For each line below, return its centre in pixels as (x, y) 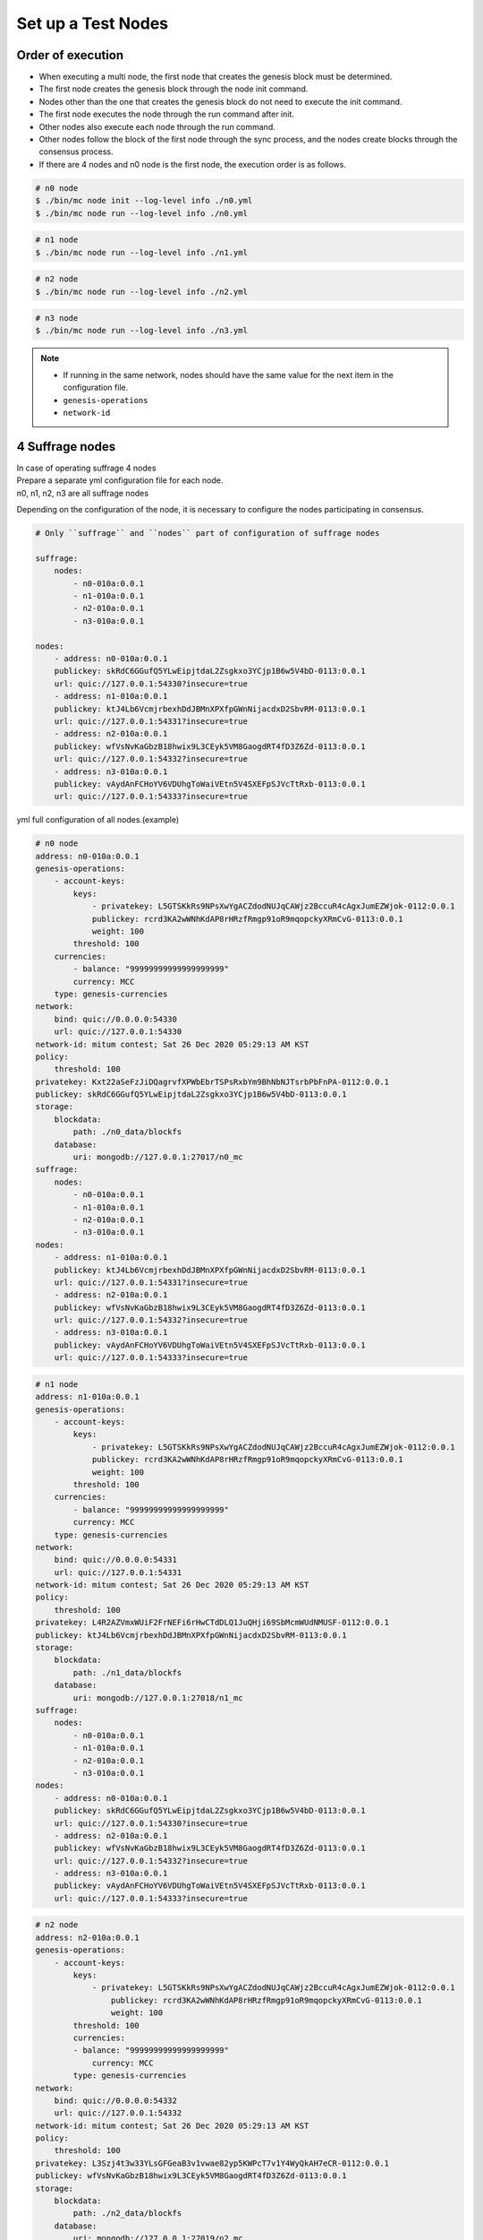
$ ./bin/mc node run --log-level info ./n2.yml (141, 292)
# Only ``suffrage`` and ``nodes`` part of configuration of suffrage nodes (208, 534)
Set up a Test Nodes (93, 23)
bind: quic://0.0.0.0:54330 (116, 1019)
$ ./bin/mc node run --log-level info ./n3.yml (141, 331)
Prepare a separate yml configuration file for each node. (120, 480)
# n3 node (57, 319)
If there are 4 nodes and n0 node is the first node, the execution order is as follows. (192, 164)
